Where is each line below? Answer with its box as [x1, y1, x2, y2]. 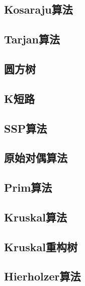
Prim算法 [4, 180, 52, 195]
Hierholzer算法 [4, 268, 81, 284]
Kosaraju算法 [4, 2, 73, 17]
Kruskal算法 [4, 209, 67, 224]
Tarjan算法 [4, 31, 60, 47]
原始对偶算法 [4, 150, 67, 165]
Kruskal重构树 [4, 239, 78, 254]
